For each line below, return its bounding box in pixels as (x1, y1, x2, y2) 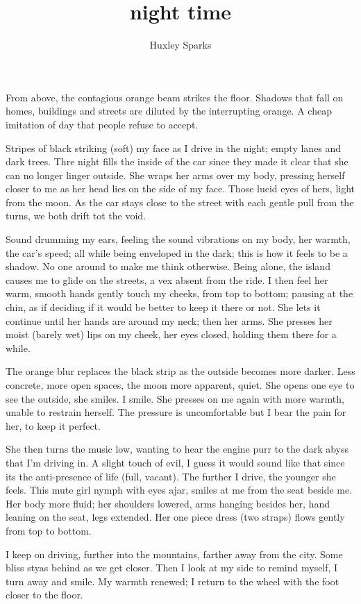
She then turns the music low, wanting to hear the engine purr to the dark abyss (6, 442, 349, 456)
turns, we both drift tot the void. (6, 208, 146, 223)
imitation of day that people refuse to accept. (6, 117, 199, 131)
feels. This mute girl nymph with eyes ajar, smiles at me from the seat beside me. (6, 483, 353, 497)
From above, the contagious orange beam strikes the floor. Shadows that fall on (6, 90, 344, 104)
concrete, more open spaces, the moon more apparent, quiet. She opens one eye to (6, 378, 355, 392)
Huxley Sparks (149, 37, 212, 52)
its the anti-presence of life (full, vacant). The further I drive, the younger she (6, 469, 336, 483)
